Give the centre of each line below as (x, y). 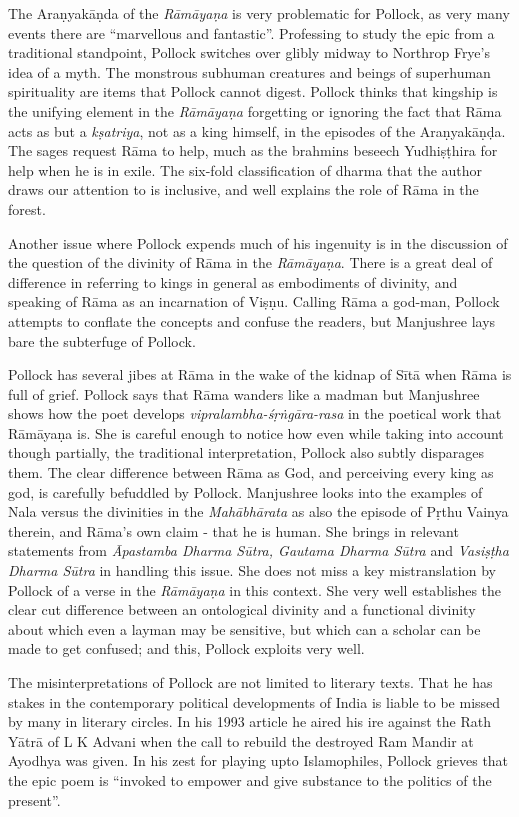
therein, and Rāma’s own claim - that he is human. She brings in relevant (233, 530)
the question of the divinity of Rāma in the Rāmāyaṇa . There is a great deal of (250, 262)
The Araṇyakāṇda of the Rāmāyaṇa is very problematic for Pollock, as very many (259, 13)
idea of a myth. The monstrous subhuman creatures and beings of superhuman (249, 71)
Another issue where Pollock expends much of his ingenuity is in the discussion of (258, 242)
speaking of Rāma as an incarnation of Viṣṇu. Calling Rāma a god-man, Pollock (254, 301)
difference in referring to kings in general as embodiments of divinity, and (233, 281)
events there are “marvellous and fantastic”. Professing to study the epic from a (251, 32)
